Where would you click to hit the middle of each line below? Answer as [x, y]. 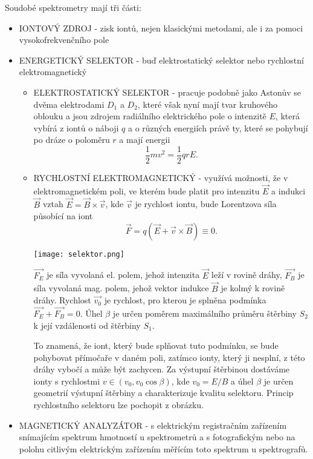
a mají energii [145, 140]
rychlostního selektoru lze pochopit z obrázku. [119, 405]
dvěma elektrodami [69, 104]
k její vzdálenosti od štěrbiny [87, 325]
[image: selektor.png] [79, 254]
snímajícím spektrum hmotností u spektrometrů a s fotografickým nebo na [157, 437]
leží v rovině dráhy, [247, 275]
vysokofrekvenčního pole [64, 40]
